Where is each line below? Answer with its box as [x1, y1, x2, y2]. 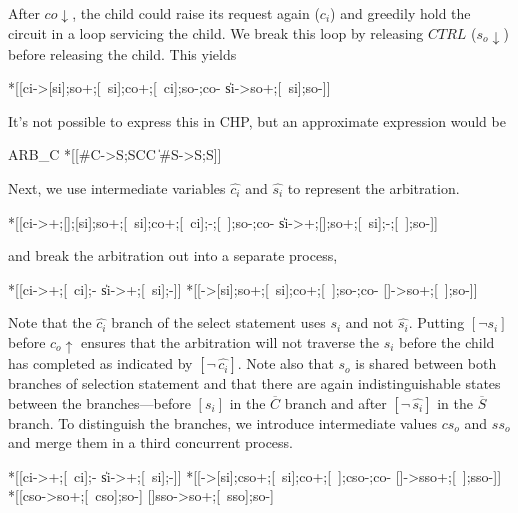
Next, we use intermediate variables [8, 178, 226, 199]
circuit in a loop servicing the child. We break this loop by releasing [8, 22, 424, 43]
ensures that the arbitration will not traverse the [81, 332, 379, 352]
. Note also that [237, 353, 334, 374]
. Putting [408, 312, 465, 333]
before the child [399, 332, 495, 352]
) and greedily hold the [330, 3, 471, 23]
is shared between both [355, 353, 497, 374]
